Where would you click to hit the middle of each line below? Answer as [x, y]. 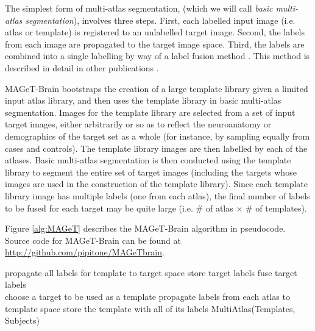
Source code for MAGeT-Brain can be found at [93, 240]
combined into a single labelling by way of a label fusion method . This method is [157, 56]
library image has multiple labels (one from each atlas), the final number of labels [157, 195]
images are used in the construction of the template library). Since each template [156, 184]
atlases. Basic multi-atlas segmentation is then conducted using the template [148, 160]
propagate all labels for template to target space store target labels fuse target [151, 272]
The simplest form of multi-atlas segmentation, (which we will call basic [139, 8]
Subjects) [22, 320]
